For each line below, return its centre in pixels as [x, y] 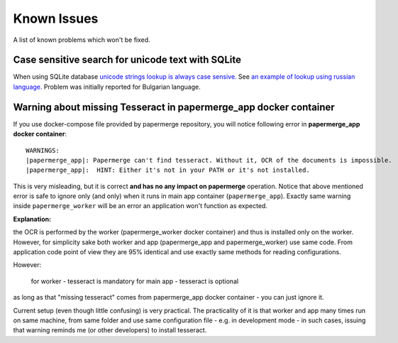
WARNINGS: [43, 150]
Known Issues [56, 18]
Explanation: [32, 219]
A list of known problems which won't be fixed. [82, 40]
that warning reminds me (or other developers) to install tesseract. [110, 330]
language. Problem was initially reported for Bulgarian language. [107, 87]
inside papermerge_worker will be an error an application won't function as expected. [140, 206]
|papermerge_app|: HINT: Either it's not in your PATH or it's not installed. [168, 170]
